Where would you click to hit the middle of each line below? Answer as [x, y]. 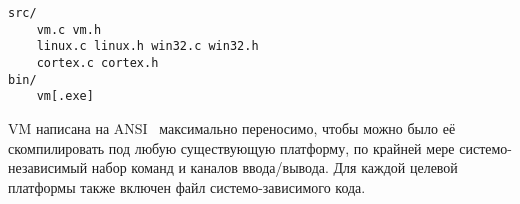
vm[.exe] [65, 96]
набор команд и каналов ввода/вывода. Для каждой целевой [274, 167]
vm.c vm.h [69, 29]
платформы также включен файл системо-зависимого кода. [187, 186]
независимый [48, 167]
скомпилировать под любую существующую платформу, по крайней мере [231, 147]
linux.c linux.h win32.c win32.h [147, 46]
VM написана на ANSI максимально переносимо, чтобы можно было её [232, 127]
